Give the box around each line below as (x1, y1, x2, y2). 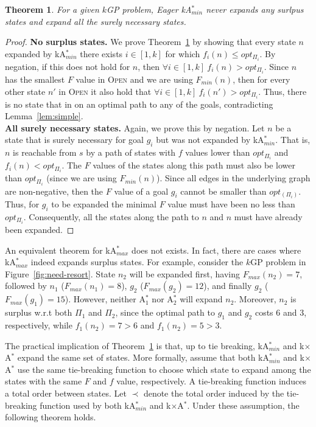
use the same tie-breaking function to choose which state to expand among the (17, 363, 311, 375)
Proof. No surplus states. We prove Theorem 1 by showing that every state (5, 35, 296, 48)
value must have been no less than (167, 198, 295, 210)
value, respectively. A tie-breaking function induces (116, 375, 307, 387)
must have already (234, 210, 303, 223)
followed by (5, 279, 47, 292)
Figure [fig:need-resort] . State (5, 267, 116, 280)
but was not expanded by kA (156, 133, 264, 146)
